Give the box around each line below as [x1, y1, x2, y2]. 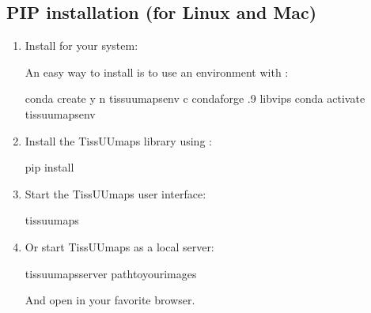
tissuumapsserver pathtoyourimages [25, 265, 197, 281]
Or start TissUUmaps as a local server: [25, 238, 214, 255]
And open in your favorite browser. [25, 292, 195, 308]
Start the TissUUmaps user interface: [25, 185, 206, 202]
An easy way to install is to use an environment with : [25, 63, 289, 80]
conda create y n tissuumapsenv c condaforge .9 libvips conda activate [25, 90, 365, 107]
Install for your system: [25, 37, 138, 54]
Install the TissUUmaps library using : [25, 132, 212, 149]
